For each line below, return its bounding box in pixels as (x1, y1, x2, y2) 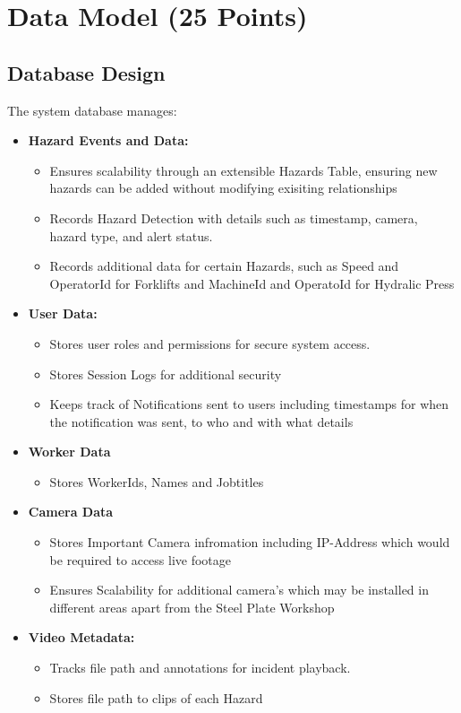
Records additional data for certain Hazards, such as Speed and (49, 257, 399, 275)
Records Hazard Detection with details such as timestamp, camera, (49, 208, 418, 227)
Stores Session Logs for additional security (49, 364, 282, 383)
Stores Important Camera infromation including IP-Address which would (49, 533, 450, 552)
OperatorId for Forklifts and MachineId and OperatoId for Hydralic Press (49, 274, 455, 292)
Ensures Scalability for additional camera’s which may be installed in (49, 580, 429, 599)
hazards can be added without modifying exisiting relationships (49, 178, 397, 197)
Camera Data (28, 502, 114, 521)
